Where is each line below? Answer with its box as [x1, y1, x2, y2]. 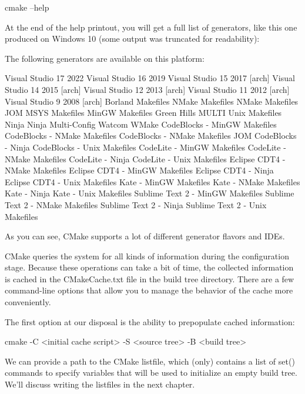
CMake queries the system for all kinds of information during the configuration [5, 249, 289, 262]
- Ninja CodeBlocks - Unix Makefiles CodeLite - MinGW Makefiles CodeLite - [5, 141, 286, 153]
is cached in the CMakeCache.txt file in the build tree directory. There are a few [5, 272, 294, 285]
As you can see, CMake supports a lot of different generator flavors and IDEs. [5, 230, 285, 242]
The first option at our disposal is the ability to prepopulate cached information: [5, 315, 295, 328]
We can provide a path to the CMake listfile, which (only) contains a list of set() [5, 355, 295, 367]
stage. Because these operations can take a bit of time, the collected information [5, 261, 294, 273]
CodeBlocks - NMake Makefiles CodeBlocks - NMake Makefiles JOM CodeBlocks [5, 129, 297, 142]
